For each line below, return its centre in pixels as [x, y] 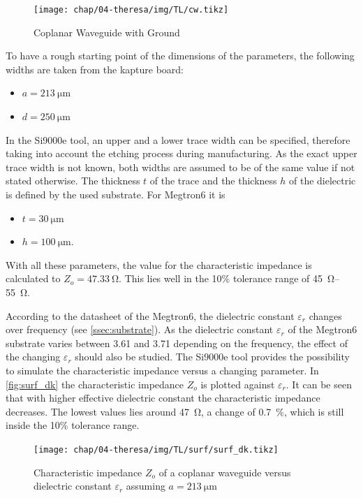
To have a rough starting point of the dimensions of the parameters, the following [180, 56]
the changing [33, 357]
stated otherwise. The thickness [73, 181]
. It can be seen [319, 384]
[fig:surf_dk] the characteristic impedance [95, 384]
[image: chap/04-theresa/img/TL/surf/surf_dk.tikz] [156, 449]
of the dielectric [323, 181]
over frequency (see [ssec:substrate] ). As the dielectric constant [140, 329]
